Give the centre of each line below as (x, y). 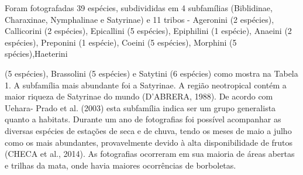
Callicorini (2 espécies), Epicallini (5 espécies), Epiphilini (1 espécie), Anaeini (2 (148, 31)
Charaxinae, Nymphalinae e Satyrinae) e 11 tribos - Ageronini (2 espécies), (140, 19)
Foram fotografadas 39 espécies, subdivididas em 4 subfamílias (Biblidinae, (139, 8)
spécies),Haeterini (36, 54)
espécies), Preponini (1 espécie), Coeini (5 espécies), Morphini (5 (121, 42)
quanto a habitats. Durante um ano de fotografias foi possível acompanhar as (143, 119)
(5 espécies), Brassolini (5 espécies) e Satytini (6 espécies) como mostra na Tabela (151, 73)
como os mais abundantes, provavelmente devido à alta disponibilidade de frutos (149, 142)
